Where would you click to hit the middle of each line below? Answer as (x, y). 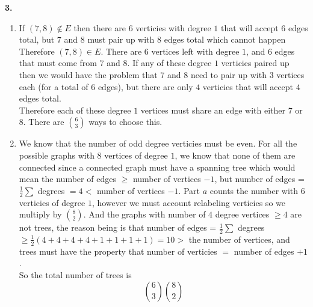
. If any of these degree (169, 63)
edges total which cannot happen (225, 39)
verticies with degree (173, 27)
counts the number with (254, 190)
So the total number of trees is (75, 274)
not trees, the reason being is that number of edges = (118, 227)
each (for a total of (54, 86)
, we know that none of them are (235, 155)
